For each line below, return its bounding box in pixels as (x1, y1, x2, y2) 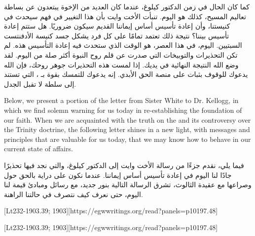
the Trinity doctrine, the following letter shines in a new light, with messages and (4, 124, 250, 135)
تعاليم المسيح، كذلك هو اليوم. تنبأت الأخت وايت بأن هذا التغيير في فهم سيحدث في (4, 11, 246, 21)
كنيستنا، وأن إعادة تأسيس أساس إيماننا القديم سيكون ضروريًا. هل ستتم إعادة (4, 21, 230, 31)
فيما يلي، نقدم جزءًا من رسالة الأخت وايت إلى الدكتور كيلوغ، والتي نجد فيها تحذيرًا (4, 160, 244, 170)
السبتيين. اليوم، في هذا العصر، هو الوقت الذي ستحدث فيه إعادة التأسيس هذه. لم (4, 40, 242, 50)
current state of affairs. (4, 143, 73, 154)
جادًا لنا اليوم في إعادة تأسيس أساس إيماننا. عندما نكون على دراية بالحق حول (4, 169, 232, 180)
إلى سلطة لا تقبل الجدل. (4, 78, 76, 89)
